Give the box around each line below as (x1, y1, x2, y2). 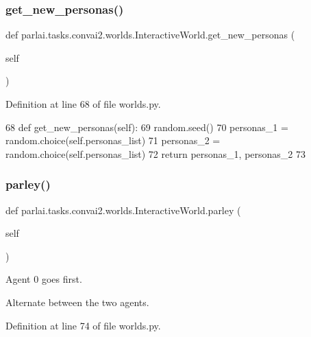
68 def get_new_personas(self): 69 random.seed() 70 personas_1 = (5, 119, 288, 134)
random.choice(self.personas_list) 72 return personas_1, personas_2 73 (5, 146, 306, 161)
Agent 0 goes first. (5, 272, 82, 286)
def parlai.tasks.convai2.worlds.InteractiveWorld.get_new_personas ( (5, 27, 295, 42)
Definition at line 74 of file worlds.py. (5, 318, 161, 332)
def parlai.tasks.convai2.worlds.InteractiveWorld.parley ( (5, 202, 241, 217)
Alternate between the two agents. (5, 294, 149, 309)
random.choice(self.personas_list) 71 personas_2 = (5, 133, 221, 148)
